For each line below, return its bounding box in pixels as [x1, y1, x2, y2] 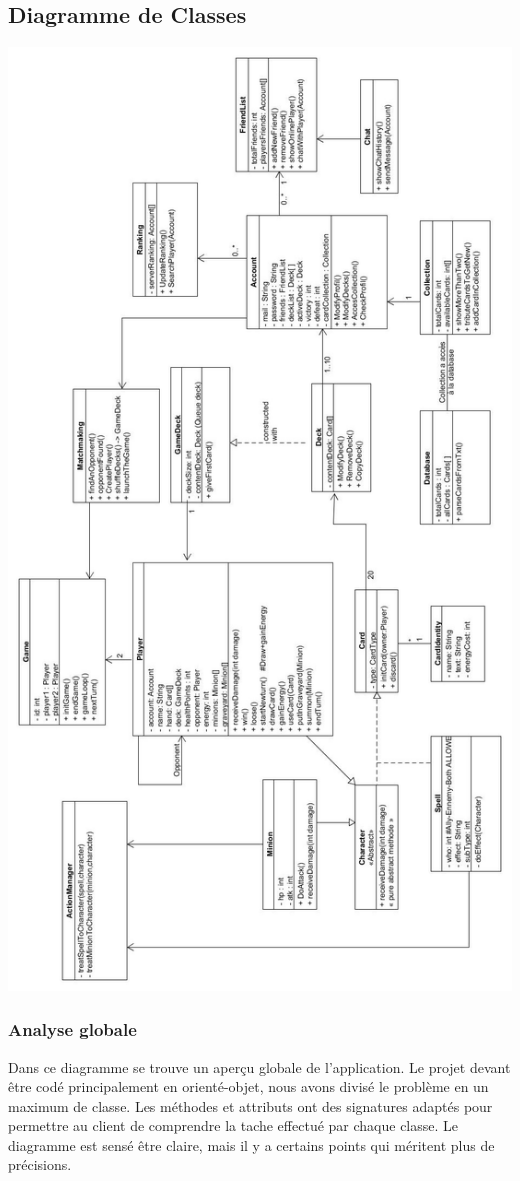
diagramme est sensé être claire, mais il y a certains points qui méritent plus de [8, 1134, 495, 1155]
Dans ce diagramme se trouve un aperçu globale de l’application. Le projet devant [8, 1056, 511, 1077]
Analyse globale [8, 1017, 137, 1042]
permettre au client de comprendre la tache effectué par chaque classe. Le [8, 1115, 459, 1136]
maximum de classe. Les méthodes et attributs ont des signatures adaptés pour [8, 1095, 493, 1116]
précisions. [8, 1154, 72, 1175]
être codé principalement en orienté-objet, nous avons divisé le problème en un [8, 1076, 489, 1097]
